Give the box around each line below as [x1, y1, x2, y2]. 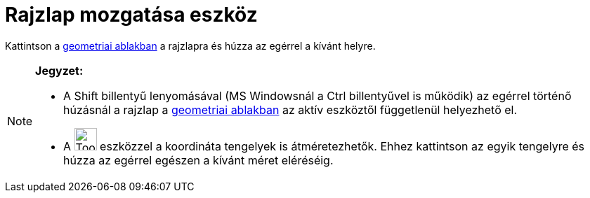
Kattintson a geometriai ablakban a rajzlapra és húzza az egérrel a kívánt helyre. [5, 39, 376, 52]
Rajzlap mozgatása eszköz [5, 3, 258, 27]
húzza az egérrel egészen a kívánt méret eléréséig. [63, 153, 334, 167]
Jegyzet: [35, 63, 84, 78]
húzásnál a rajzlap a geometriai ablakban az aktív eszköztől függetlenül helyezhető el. [63, 102, 518, 117]
